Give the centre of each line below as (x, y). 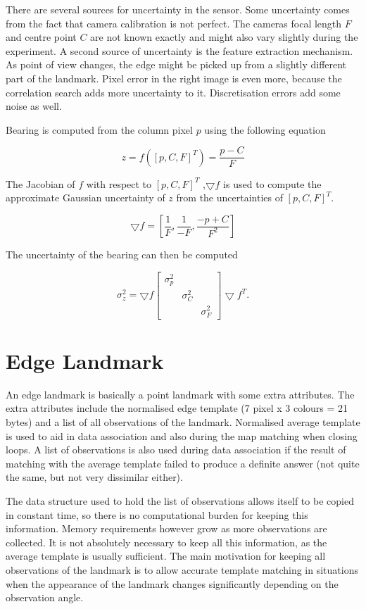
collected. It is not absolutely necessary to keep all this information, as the (166, 542)
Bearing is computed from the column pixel (99, 129)
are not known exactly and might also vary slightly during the (224, 37)
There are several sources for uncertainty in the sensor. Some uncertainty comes (178, 9)
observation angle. (45, 597)
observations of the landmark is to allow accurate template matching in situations (182, 569)
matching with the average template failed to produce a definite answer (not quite (183, 463)
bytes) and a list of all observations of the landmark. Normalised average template (183, 422)
